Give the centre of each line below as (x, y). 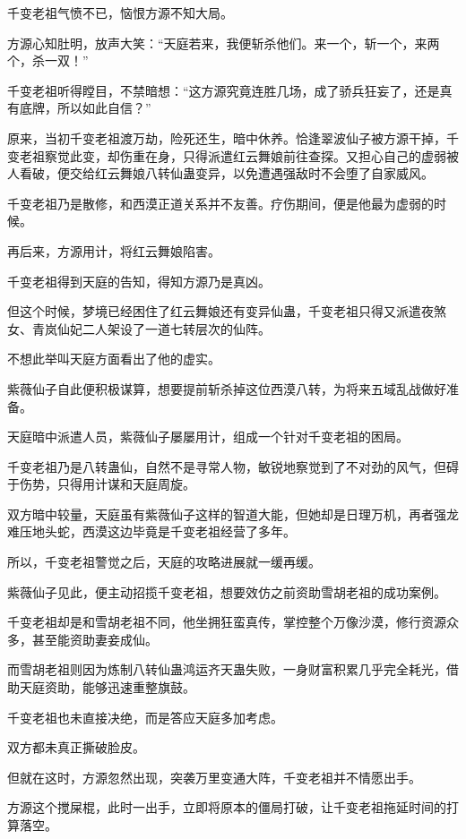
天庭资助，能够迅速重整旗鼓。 (107, 687)
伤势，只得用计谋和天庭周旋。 (107, 484)
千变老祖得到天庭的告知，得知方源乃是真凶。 (139, 281)
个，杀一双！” (48, 60)
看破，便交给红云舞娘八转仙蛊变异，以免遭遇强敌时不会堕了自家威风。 (226, 173)
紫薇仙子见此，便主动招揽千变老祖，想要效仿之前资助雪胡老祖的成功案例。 (227, 591)
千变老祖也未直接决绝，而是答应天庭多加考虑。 (145, 717)
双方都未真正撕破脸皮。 (76, 747)
